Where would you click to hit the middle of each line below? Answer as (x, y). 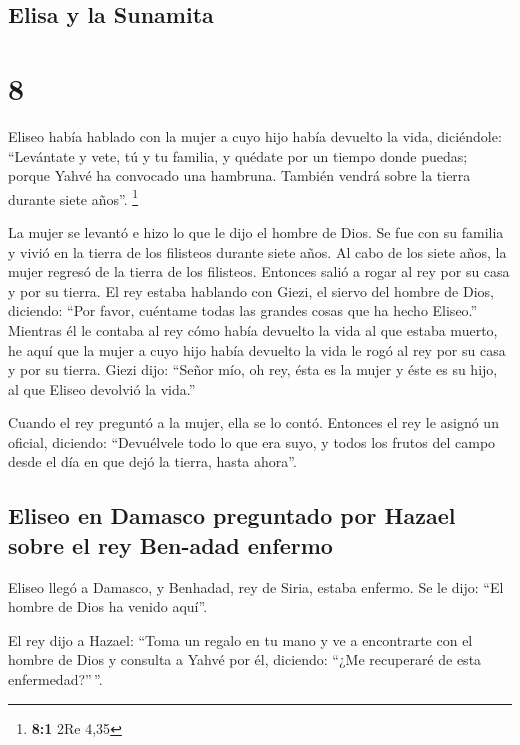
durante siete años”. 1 (73, 197)
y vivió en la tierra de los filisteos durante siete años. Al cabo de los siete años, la (257, 251)
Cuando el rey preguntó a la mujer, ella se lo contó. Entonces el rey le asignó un (253, 422)
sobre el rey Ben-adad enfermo (170, 544)
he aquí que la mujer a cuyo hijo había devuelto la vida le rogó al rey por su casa (257, 349)
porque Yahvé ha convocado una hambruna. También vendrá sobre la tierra (239, 175)
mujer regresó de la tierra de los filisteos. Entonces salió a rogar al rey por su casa (259, 271)
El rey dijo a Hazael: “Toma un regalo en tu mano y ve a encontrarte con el (240, 639)
